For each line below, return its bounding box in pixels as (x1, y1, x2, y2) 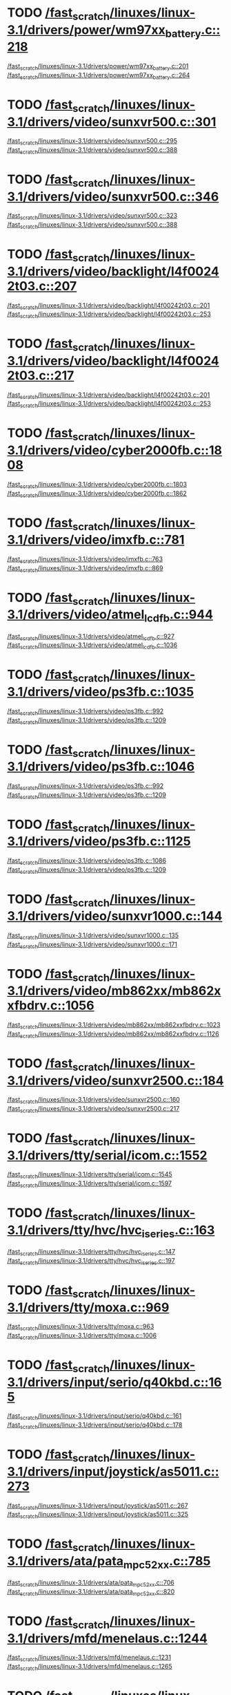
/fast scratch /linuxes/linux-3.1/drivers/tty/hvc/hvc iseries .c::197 (7, 1256, 175, 1266)
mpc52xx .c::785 (123, 1553, 211, 1571)
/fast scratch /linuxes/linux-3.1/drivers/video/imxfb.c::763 (7, 554, 163, 565)
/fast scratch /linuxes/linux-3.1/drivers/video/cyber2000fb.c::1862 (7, 489, 188, 499)
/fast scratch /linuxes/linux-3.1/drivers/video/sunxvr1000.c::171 (7, 940, 178, 950)
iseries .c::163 (141, 1222, 215, 1240)
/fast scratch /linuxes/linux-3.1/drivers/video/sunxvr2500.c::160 (7, 1096, 181, 1105)
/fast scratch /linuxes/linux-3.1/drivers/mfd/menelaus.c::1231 (7, 1654, 171, 1663)
